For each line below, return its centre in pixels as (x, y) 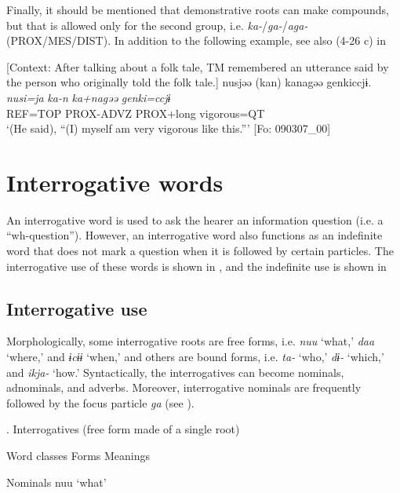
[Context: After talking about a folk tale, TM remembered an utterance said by (198, 66)
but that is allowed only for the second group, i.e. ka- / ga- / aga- (157, 25)
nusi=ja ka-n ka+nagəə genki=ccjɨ (89, 97)
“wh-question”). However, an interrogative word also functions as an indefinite (195, 235)
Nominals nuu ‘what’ (56, 482)
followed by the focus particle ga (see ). (100, 402)
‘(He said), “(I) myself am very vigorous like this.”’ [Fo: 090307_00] (169, 128)
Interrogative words (115, 182)
